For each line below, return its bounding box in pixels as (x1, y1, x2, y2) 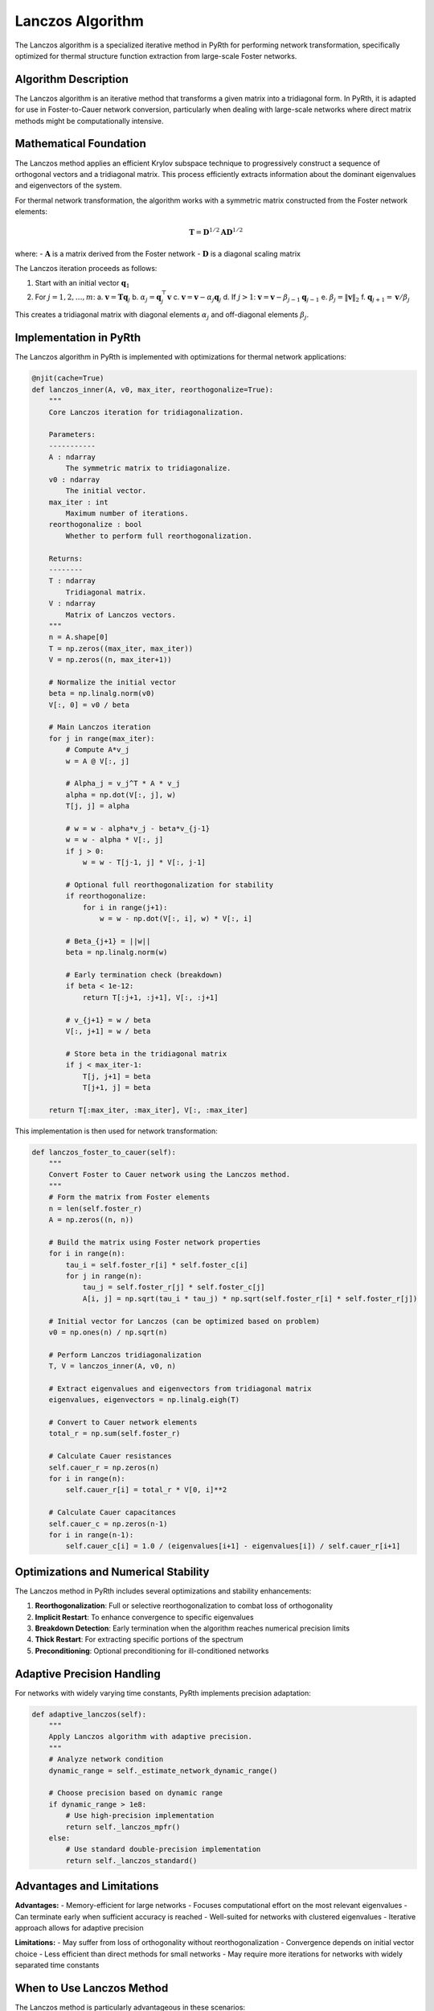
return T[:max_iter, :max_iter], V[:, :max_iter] (48, 1105, 248, 1114)
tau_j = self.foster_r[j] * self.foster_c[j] (82, 1283, 265, 1292)
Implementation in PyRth (14, 331, 141, 345)
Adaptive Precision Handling (14, 1667, 161, 1680)
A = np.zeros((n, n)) (48, 1215, 134, 1224)
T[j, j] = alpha (65, 801, 130, 811)
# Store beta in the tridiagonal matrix (65, 1049, 227, 1058)
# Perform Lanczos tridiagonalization (48, 1350, 202, 1359)
